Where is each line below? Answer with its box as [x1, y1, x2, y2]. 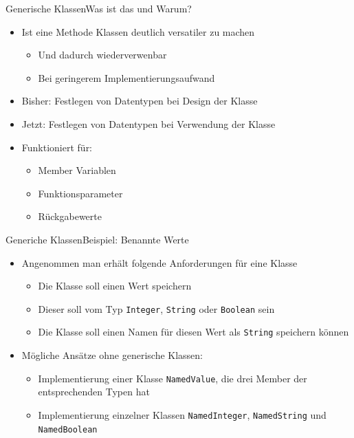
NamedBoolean [38, 424, 98, 435]
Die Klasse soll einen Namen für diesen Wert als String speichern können [38, 325, 349, 339]
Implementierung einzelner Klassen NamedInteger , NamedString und [38, 407, 327, 421]
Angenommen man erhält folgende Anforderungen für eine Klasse [21, 255, 298, 270]
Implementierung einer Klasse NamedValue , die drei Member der [38, 371, 307, 385]
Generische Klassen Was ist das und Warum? [5, 1, 192, 15]
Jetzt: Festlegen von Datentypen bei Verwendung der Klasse [21, 116, 276, 131]
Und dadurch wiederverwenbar [38, 47, 167, 62]
